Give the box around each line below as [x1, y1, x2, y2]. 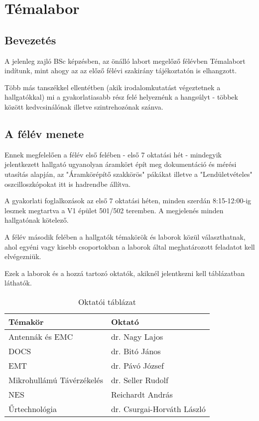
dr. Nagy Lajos [111, 330, 163, 342]
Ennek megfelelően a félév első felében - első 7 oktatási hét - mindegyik [4, 149, 222, 159]
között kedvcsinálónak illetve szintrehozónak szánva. [4, 101, 163, 112]
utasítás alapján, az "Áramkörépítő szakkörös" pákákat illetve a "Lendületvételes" [4, 168, 253, 179]
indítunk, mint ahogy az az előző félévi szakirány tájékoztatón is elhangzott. [4, 65, 237, 76]
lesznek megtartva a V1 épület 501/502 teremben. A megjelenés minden [4, 205, 224, 215]
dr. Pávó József [111, 359, 164, 371]
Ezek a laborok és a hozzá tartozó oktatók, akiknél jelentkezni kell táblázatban [4, 268, 245, 278]
